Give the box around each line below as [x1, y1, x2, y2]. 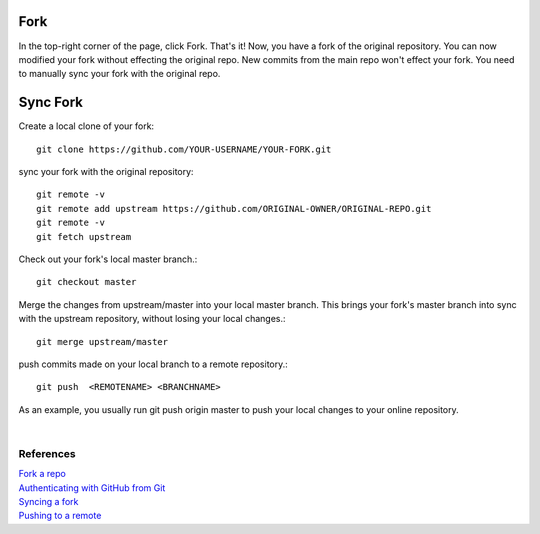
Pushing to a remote [18, 510, 102, 522]
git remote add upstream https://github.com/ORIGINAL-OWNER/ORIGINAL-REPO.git [36, 203, 432, 214]
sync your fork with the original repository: [18, 165, 194, 177]
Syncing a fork [18, 495, 79, 507]
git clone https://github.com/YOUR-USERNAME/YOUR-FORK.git [36, 143, 332, 155]
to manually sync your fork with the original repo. [18, 68, 221, 80]
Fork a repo [18, 468, 67, 480]
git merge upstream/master [36, 336, 169, 347]
